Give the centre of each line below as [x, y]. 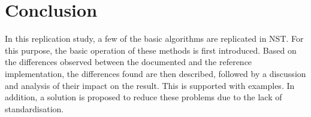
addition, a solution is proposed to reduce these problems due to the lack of [144, 97]
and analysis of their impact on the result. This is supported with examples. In [150, 85]
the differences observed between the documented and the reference [129, 62]
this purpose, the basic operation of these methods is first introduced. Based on [151, 50]
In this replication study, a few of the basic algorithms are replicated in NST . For [154, 39]
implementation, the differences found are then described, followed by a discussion [155, 73]
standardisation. [34, 108]
